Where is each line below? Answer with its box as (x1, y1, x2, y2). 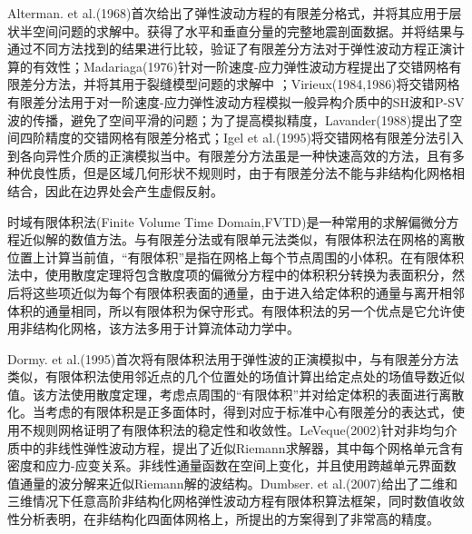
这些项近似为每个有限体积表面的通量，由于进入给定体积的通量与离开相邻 (32, 282, 465, 302)
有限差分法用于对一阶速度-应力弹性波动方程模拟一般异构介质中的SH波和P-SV (7, 92, 465, 111)
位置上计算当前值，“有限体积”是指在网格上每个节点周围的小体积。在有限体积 (7, 247, 465, 266)
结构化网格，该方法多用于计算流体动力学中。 (32, 319, 300, 338)
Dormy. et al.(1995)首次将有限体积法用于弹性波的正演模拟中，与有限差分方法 (7, 349, 459, 368)
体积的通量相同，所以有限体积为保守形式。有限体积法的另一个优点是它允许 (7, 301, 452, 320)
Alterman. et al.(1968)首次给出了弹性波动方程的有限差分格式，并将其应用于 (7, 4, 449, 22)
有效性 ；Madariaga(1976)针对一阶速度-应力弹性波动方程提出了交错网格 (32, 56, 449, 75)
